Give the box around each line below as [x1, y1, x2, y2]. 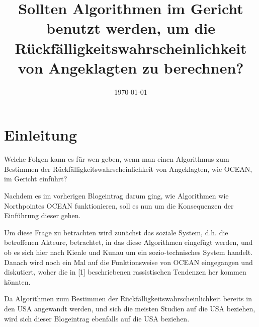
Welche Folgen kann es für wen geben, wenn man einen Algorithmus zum [4, 154, 229, 164]
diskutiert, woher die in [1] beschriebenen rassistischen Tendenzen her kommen [4, 267, 246, 277]
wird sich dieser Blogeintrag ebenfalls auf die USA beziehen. [4, 313, 190, 323]
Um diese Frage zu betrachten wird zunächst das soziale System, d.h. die [4, 227, 228, 237]
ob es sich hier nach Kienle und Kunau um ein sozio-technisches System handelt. [4, 246, 252, 257]
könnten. [4, 276, 31, 287]
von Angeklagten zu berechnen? [18, 57, 244, 78]
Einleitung [4, 124, 77, 145]
